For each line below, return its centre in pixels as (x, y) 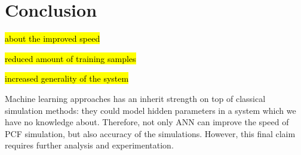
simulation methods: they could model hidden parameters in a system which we (150, 110)
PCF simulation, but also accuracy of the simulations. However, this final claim (150, 133)
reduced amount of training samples (70, 58)
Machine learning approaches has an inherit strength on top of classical (135, 98)
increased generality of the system (67, 78)
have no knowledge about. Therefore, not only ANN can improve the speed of (147, 122)
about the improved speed (53, 38)
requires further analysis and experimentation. (89, 145)
